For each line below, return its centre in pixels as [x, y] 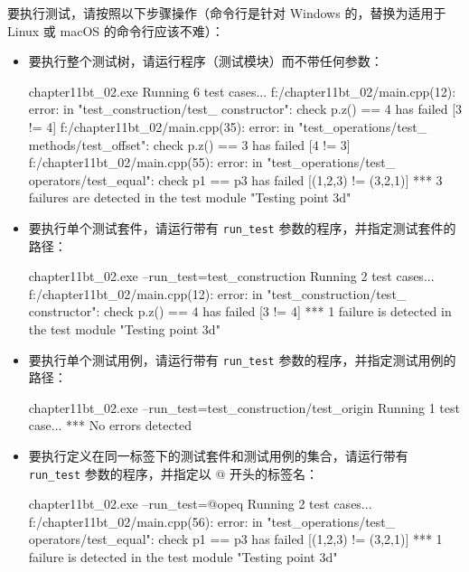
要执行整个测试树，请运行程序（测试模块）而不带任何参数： [206, 61]
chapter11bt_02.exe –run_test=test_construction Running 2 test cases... [231, 276]
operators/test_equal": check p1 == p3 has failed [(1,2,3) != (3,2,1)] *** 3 [235, 179]
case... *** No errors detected [110, 425]
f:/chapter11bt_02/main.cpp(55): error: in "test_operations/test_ [212, 162]
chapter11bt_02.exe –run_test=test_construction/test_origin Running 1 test [244, 407]
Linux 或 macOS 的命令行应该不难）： [116, 30]
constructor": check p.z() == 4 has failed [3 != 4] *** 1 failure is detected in [240, 311]
